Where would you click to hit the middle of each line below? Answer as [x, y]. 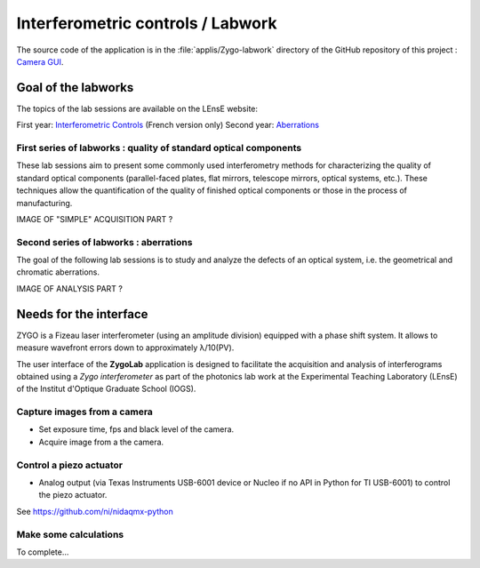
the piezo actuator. [73, 495]
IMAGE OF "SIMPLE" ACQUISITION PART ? [95, 219]
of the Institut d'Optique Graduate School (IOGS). [106, 389]
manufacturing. [44, 203]
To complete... [43, 552]
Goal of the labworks [75, 88]
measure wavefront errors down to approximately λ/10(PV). [125, 348]
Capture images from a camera [84, 412]
